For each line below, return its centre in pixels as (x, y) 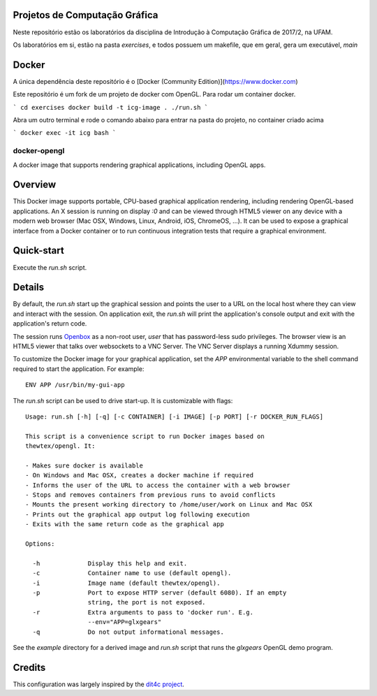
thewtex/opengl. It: (60, 446)
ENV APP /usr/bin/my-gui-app (75, 385)
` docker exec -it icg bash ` (65, 133)
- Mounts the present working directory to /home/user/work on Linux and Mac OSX (169, 505)
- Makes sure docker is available (84, 465)
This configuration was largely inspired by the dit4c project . (99, 684)
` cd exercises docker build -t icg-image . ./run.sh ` (111, 107)
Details (29, 288)
